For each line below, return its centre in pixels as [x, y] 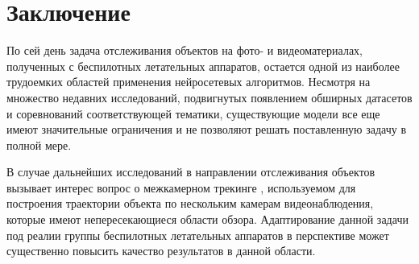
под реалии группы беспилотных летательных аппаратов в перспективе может [198, 235]
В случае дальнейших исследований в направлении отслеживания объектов [191, 172]
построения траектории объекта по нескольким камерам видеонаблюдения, [190, 203]
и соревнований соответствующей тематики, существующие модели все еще [193, 113]
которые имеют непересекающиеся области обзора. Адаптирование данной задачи [207, 219]
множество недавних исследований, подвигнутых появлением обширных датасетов [209, 97]
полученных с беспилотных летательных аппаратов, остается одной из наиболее [203, 66]
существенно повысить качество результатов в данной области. [161, 251]
